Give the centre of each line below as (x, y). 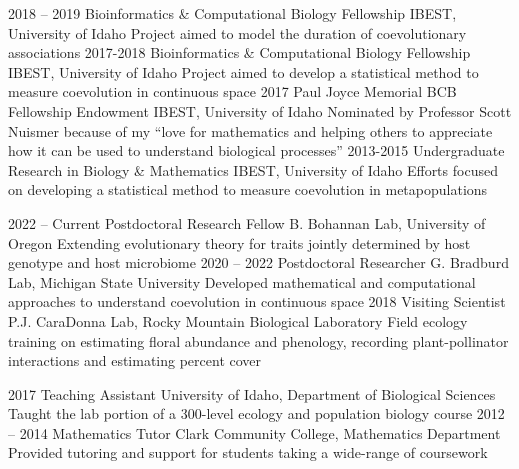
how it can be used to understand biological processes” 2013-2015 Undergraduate (256, 150)
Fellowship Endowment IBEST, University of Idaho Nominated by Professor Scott (260, 110)
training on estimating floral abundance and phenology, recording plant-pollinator (258, 340)
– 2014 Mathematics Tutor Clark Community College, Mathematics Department (254, 432)
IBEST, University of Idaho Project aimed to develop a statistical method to (243, 71)
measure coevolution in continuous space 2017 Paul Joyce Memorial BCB (232, 91)
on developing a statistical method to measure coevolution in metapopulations (248, 189)
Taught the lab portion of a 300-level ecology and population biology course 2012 (256, 413)
